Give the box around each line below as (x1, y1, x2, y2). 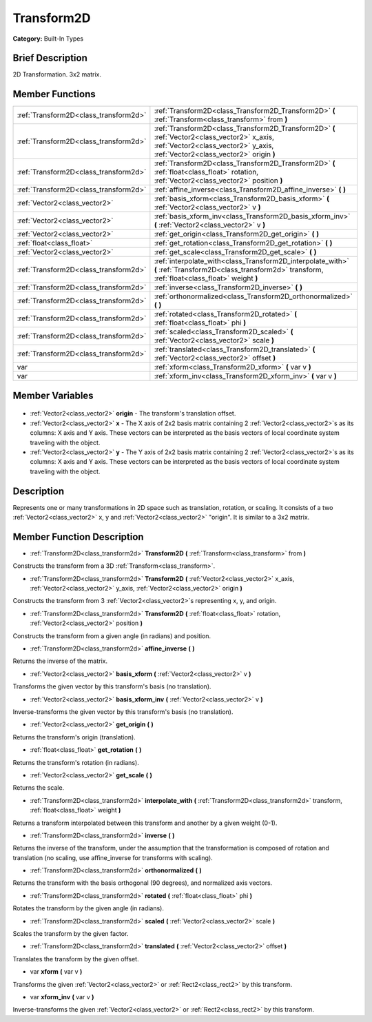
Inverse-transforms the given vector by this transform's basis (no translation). (12, 708, 234, 716)
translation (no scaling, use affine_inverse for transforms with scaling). (12, 853, 213, 861)
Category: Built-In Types (12, 34, 84, 43)
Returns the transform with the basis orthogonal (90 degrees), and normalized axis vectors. (12, 879, 273, 887)
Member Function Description (12, 531, 144, 542)
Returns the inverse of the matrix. (12, 657, 108, 665)
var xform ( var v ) (30, 968, 83, 976)
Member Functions (12, 88, 96, 100)
